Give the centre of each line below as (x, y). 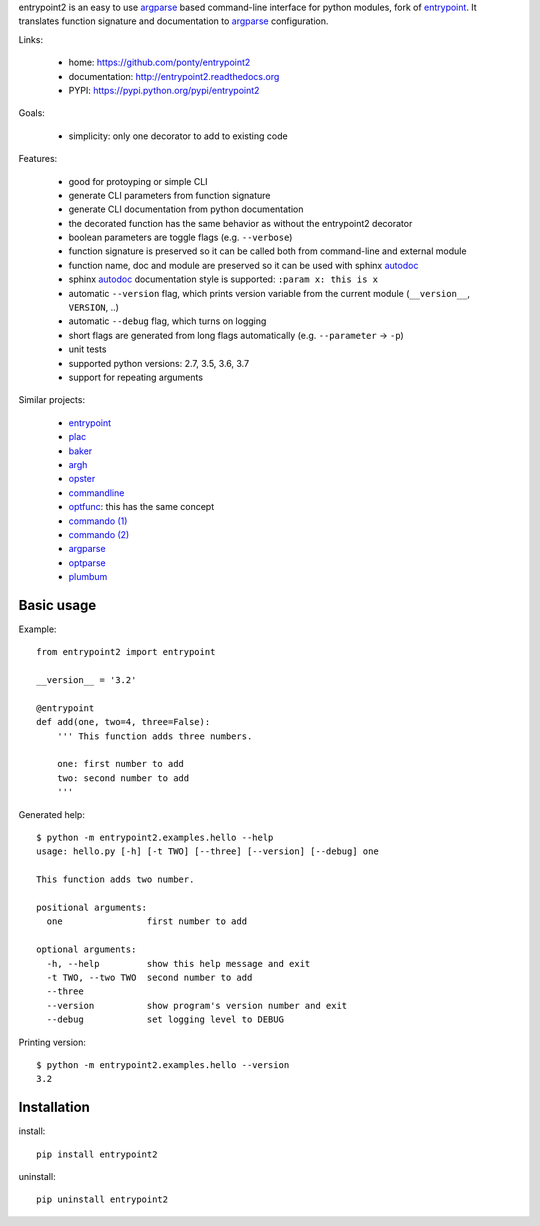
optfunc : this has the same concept (141, 507)
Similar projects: (51, 400)
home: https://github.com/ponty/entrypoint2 (159, 62)
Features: (38, 159)
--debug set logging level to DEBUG (165, 1019)
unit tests (87, 349)
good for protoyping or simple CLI (138, 181)
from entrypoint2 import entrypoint (126, 652)
